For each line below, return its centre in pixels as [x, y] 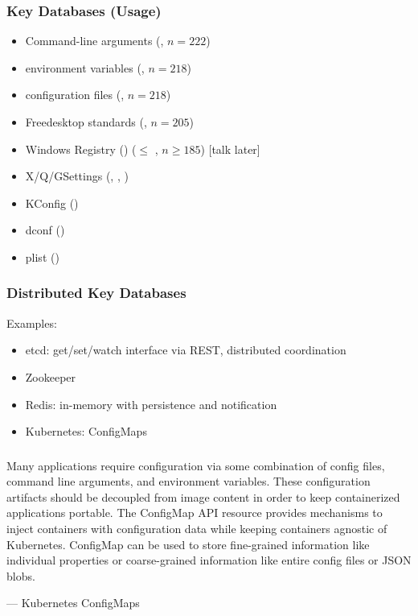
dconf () [45, 230]
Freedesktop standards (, [86, 122]
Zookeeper [51, 376]
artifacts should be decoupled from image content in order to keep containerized [203, 496]
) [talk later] [230, 149]
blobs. [21, 575]
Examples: [32, 322]
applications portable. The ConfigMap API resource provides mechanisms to [195, 513]
